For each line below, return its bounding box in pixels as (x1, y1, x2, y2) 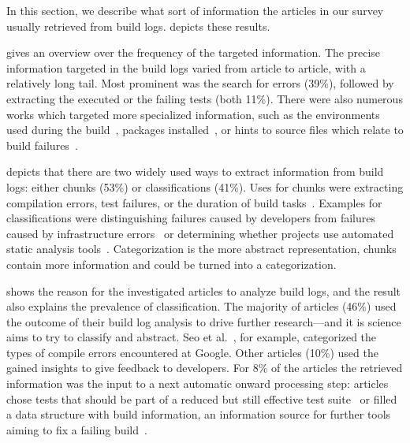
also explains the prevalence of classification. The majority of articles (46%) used (6, 298, 397, 315)
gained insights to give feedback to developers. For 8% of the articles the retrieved (6, 359, 403, 376)
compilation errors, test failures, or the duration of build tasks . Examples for (6, 194, 382, 210)
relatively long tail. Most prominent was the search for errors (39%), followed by (6, 75, 394, 91)
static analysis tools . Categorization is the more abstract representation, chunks (6, 240, 397, 257)
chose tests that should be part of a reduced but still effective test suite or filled (6, 390, 397, 407)
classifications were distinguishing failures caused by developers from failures (6, 210, 375, 226)
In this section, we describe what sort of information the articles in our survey (6, 2, 384, 18)
